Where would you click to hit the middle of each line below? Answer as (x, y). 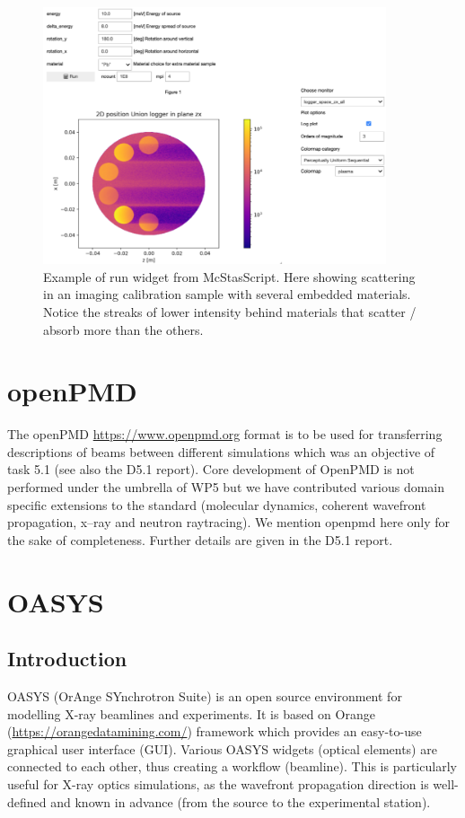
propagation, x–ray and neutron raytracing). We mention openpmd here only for (229, 522)
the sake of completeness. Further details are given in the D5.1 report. (200, 539)
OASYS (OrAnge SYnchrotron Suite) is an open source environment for (205, 696)
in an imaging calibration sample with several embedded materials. (227, 294)
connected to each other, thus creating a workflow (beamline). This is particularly (232, 766)
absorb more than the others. (123, 329)
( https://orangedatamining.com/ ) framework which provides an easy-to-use (215, 731)
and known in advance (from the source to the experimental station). (241, 801)
